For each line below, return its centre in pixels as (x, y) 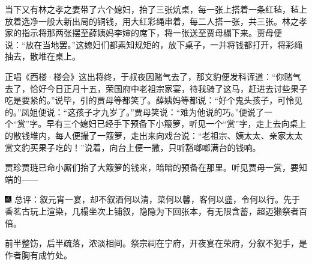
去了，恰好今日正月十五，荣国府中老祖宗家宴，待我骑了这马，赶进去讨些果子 (156, 88)
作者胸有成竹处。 (38, 254)
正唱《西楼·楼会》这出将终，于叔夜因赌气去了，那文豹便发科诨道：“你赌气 (153, 76)
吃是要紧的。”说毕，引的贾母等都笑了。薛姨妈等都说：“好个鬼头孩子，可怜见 (154, 100)
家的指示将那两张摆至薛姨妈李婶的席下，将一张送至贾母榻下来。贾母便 (143, 33)
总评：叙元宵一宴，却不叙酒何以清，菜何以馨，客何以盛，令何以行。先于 (157, 199)
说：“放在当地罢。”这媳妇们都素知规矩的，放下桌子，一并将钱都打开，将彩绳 (154, 44)
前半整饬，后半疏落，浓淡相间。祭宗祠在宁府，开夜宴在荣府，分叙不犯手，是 (156, 243)
